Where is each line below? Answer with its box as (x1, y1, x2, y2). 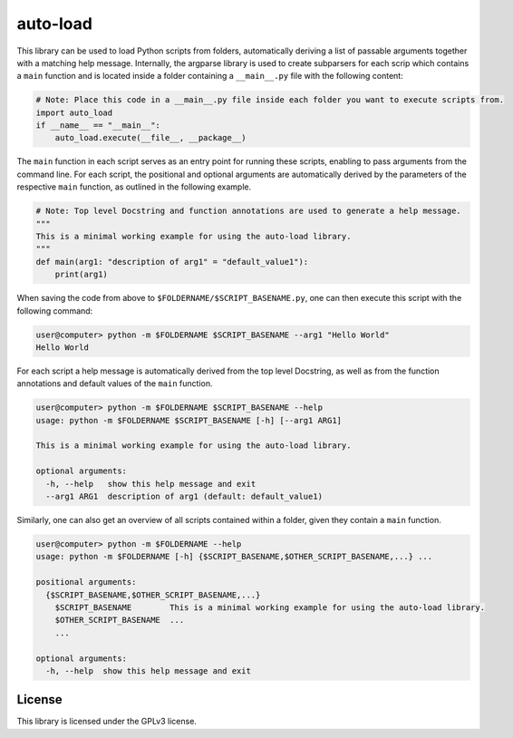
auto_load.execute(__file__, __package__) (54, 132, 247, 143)
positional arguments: (35, 577, 137, 587)
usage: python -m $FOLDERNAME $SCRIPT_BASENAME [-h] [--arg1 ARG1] (35, 415, 343, 425)
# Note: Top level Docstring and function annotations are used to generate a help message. (35, 206, 461, 217)
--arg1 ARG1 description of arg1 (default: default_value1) (45, 491, 324, 502)
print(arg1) (54, 269, 109, 280)
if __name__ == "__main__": (35, 121, 160, 131)
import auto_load (35, 107, 113, 118)
